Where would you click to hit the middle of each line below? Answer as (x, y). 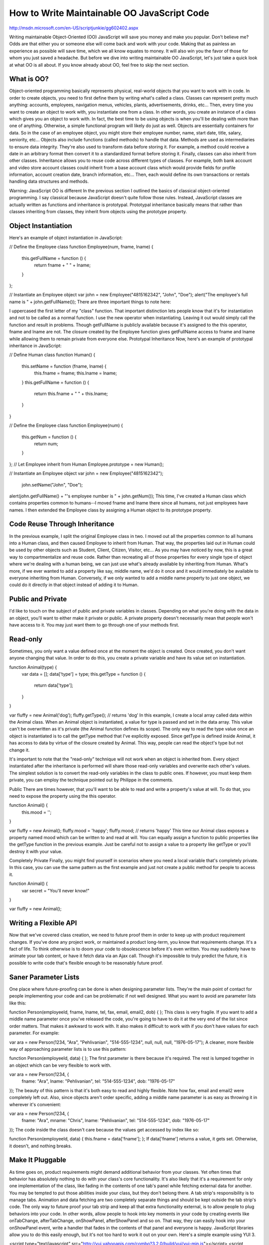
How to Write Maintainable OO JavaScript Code (109, 13)
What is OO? (29, 79)
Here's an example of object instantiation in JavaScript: (66, 238)
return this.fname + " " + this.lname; (71, 393)
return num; (46, 444)
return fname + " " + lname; (62, 265)
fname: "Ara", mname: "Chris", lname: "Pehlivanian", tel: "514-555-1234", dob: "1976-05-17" (116, 1120)
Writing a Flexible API (43, 923)
